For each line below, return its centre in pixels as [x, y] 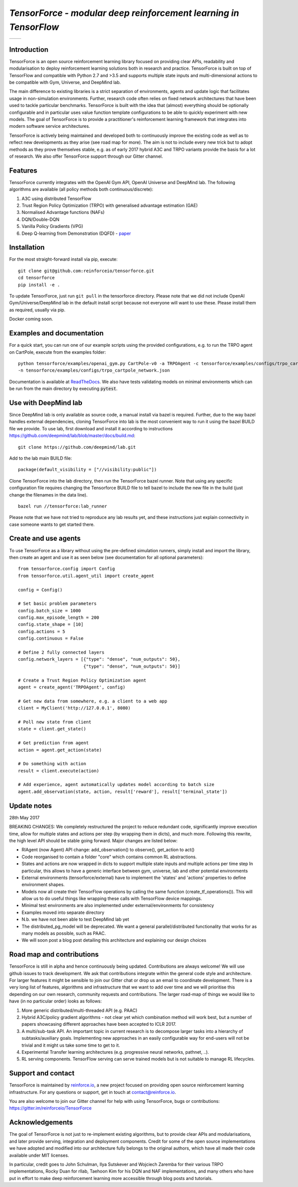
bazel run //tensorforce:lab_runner [63, 506]
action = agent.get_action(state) [60, 750]
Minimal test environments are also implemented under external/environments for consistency [118, 905]
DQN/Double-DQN [40, 219]
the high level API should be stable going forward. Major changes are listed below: [93, 840]
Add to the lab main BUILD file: [40, 458]
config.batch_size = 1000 [50, 610]
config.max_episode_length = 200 [59, 618]
